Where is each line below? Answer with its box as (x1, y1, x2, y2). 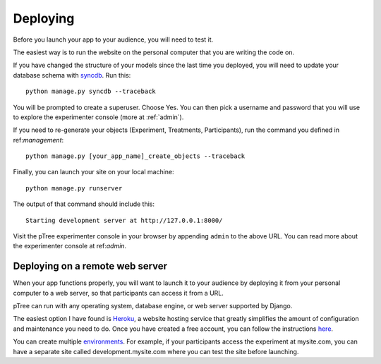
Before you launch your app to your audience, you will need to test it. (13, 35, 214, 44)
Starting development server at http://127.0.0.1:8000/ (25, 216, 223, 224)
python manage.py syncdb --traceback (25, 87, 157, 95)
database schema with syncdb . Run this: (13, 71, 131, 79)
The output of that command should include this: (13, 200, 155, 208)
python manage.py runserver (25, 184, 123, 192)
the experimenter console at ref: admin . (13, 242, 127, 250)
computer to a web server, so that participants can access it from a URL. (13, 289, 224, 297)
